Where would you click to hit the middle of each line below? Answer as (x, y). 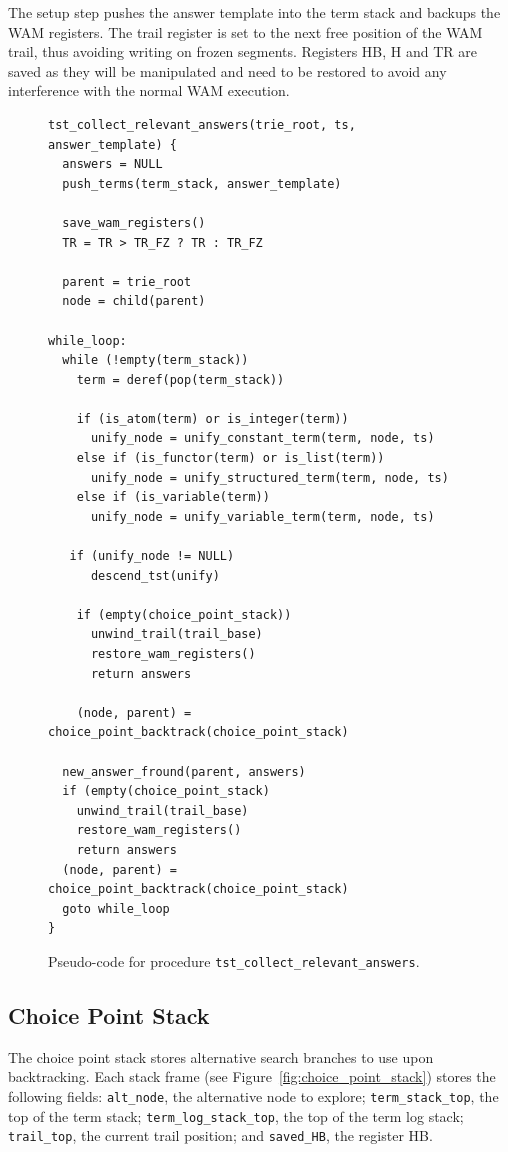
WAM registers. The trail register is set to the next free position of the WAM (245, 31)
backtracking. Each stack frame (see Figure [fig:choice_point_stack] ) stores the (252, 1076)
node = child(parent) (134, 301)
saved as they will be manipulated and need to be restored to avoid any (227, 70)
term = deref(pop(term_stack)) (180, 379)
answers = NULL (112, 164)
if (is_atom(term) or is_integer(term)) (212, 418)
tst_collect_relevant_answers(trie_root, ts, (202, 124)
